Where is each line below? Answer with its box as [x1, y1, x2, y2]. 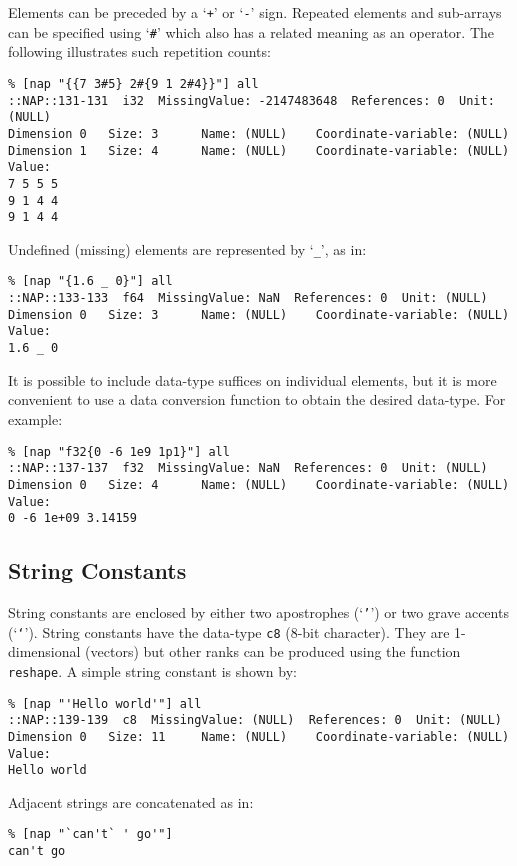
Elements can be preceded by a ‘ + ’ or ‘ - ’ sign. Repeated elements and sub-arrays [8, 2, 502, 22]
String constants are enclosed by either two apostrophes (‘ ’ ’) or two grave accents [8, 602, 509, 623]
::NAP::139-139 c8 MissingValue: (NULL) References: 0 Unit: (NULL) [8, 713, 502, 728]
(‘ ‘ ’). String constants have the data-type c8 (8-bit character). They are [8, 621, 450, 642]
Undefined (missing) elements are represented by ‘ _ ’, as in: [8, 238, 367, 259]
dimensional [8, 641, 81, 662]
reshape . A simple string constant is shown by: [8, 660, 297, 681]
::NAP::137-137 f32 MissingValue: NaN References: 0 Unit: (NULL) [8, 461, 488, 476]
